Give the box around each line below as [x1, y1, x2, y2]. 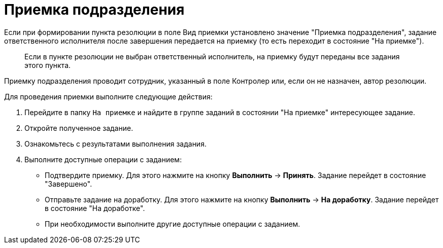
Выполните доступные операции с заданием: [24, 155, 182, 164]
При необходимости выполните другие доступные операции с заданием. [45, 219, 300, 228]
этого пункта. [24, 60, 71, 69]
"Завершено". [45, 179, 92, 188]
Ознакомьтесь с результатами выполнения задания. [24, 139, 207, 148]
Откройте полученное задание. [24, 123, 133, 132]
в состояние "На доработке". [45, 203, 145, 212]
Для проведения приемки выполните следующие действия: [4, 92, 213, 101]
